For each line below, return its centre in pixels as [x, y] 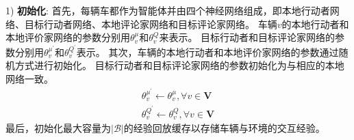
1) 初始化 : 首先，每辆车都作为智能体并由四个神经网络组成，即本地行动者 [168, 10]
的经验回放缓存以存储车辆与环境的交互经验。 [224, 127]
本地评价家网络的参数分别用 [68, 37]
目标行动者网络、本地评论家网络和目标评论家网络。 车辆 [151, 24]
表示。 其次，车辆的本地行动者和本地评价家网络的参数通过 [207, 52]
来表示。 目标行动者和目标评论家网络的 [247, 37]
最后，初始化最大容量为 [58, 127]
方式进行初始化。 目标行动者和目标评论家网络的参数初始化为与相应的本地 [179, 65]
